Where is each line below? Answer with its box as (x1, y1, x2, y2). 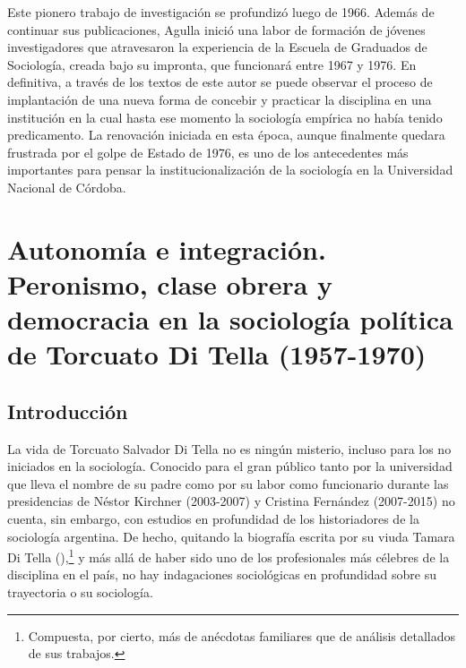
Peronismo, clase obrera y (7, 265, 333, 302)
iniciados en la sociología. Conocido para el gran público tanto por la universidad (7, 457, 453, 475)
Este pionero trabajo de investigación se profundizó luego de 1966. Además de (7, 3, 435, 21)
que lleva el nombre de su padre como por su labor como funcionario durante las (7, 474, 449, 492)
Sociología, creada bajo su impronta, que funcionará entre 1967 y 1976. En (7, 55, 417, 73)
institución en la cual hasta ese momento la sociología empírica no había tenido (7, 107, 443, 126)
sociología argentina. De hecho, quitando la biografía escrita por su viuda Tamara (7, 527, 455, 545)
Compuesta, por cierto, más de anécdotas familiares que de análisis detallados (28, 626, 456, 645)
